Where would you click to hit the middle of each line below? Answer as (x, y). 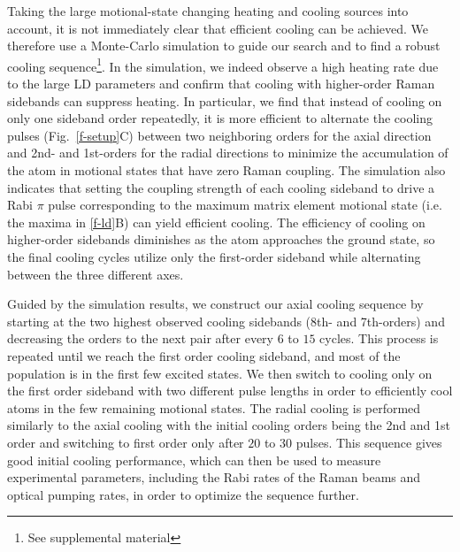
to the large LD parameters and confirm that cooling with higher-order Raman (221, 84)
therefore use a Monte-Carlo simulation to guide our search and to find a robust (224, 46)
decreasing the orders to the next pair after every (140, 338)
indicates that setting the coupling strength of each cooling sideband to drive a (221, 187)
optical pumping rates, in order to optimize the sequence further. (183, 494)
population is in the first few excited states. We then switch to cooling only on (220, 373)
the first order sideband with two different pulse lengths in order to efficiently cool (230, 391)
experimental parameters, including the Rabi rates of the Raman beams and (214, 477)
